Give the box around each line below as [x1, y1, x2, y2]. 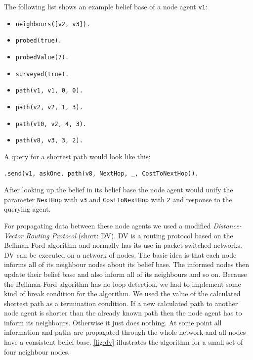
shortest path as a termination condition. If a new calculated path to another [4, 298, 238, 308]
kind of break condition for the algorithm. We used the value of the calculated [4, 288, 241, 299]
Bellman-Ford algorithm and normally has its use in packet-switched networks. [4, 240, 242, 250]
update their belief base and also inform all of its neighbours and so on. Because [4, 269, 247, 279]
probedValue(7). [15, 53, 69, 61]
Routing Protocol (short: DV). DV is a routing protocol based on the [26, 230, 233, 240]
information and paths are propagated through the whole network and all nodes [4, 327, 246, 337]
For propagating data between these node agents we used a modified [4, 220, 211, 230]
